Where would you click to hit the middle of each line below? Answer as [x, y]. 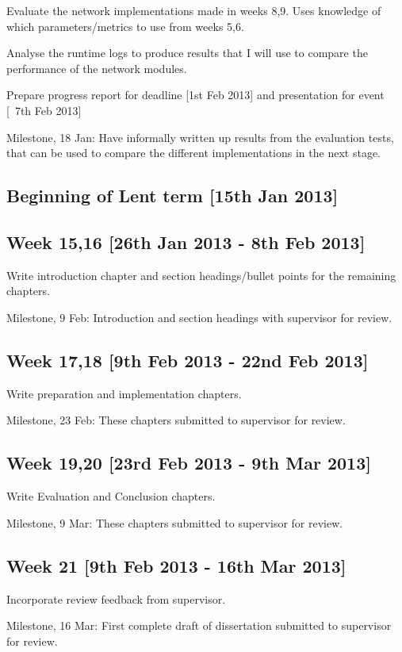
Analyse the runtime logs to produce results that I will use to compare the [187, 53]
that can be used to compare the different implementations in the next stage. [193, 153]
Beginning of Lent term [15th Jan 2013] [172, 196]
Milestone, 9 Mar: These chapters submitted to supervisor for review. [175, 522]
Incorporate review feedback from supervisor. [116, 598]
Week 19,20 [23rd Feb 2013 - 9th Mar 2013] [189, 463]
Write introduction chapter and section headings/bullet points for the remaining [201, 275]
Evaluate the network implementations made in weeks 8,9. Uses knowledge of [194, 10]
